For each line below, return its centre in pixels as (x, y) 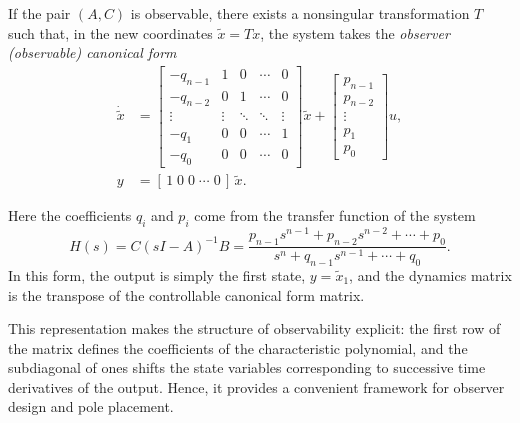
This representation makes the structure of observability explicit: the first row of (254, 328)
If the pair (39, 13)
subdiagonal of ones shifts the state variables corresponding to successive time (247, 367)
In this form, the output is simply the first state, (157, 274)
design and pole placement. (91, 406)
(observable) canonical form (92, 52)
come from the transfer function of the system (335, 215)
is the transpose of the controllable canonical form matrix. (186, 294)
